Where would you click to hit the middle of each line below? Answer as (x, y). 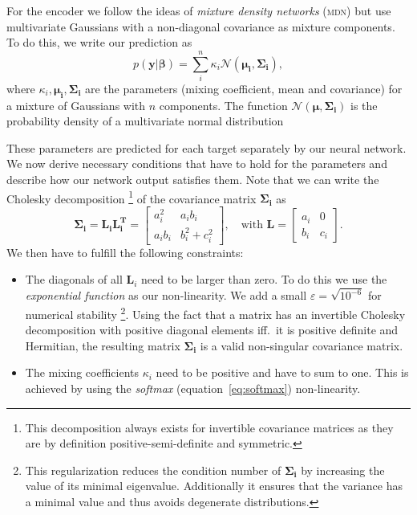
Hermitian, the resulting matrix (103, 345)
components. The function (223, 105)
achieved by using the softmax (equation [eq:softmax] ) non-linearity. (193, 388)
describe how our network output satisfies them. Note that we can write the (193, 180)
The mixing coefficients (82, 372)
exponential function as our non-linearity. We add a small (166, 295)
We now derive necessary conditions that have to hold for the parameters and (197, 163)
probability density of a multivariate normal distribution (145, 121)
